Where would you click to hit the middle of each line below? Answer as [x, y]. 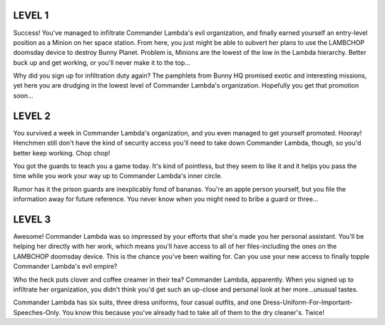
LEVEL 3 [32, 219]
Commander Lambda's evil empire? [65, 267]
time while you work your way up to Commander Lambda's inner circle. [118, 176]
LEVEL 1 [31, 15]
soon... [23, 96]
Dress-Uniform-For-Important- [308, 302]
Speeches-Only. [37, 312]
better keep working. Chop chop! [62, 153]
